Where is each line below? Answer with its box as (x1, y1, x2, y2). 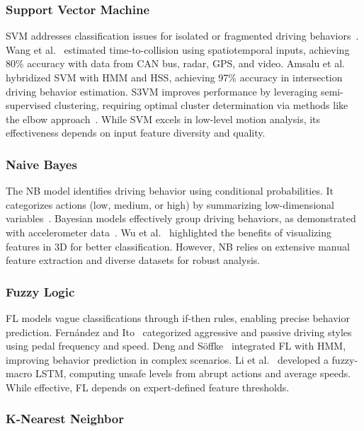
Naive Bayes (6, 155, 77, 173)
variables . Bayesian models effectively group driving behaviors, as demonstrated (6, 211, 356, 226)
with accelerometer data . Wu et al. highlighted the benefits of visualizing (6, 224, 331, 239)
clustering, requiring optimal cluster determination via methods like (54, 98, 348, 113)
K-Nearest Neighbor (6, 410, 124, 427)
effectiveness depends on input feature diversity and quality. (6, 125, 266, 140)
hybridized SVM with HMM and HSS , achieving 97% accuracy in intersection (6, 70, 343, 84)
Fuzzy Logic (6, 282, 75, 300)
